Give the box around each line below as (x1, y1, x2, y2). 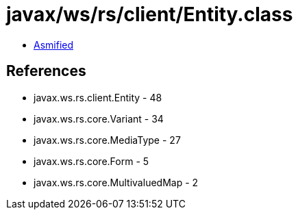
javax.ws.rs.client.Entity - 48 (34, 91, 162, 103)
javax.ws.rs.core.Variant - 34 (34, 112, 164, 125)
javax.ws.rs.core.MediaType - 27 (34, 134, 181, 146)
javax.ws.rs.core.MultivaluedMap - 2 (34, 176, 199, 188)
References (6, 62, 86, 80)
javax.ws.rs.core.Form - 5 (34, 155, 149, 167)
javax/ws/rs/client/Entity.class (6, 3, 293, 26)
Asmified (34, 38, 74, 51)
